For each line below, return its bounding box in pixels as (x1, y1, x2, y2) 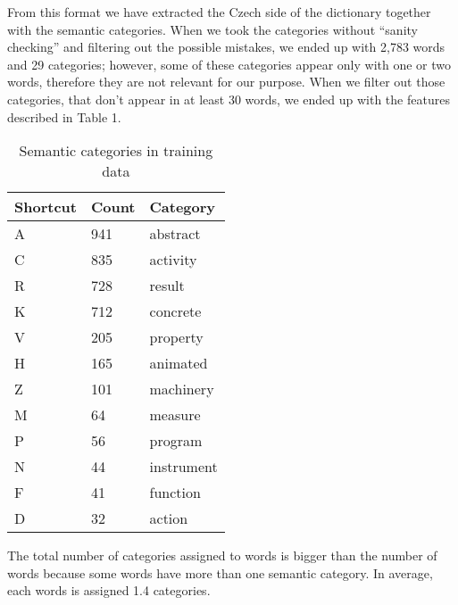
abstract (149, 223, 201, 244)
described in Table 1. (7, 107, 121, 126)
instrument (149, 456, 218, 477)
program (149, 430, 203, 452)
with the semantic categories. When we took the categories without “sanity (7, 20, 418, 38)
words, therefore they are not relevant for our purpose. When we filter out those (7, 72, 446, 91)
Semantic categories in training (19, 140, 213, 162)
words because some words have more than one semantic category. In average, (7, 563, 433, 582)
